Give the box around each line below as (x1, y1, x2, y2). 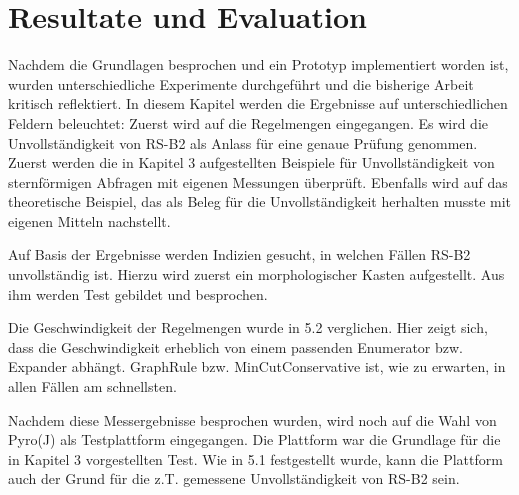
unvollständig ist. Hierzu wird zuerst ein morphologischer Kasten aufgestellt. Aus (8, 264, 505, 285)
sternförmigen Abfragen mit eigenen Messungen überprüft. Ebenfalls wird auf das (8, 171, 508, 192)
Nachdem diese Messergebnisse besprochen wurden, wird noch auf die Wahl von (8, 409, 497, 430)
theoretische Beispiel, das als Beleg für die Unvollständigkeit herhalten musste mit (8, 191, 512, 212)
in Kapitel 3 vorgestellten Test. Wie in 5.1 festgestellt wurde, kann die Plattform (8, 448, 503, 469)
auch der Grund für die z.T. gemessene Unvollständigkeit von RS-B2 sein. (8, 468, 460, 489)
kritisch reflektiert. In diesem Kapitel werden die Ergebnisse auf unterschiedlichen (8, 93, 508, 114)
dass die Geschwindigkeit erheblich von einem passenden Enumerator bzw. (8, 336, 463, 357)
